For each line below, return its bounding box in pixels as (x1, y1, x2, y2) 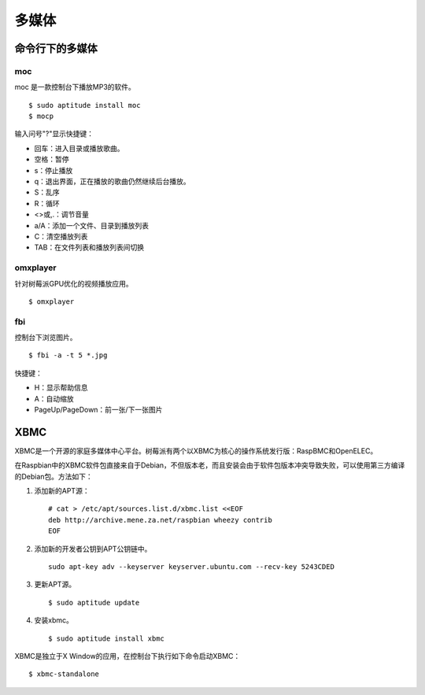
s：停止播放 (34, 165, 73, 175)
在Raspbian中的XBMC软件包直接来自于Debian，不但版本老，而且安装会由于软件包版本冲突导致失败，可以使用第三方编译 (14, 460, 405, 470)
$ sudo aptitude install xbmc (48, 634, 165, 643)
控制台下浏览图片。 (14, 333, 77, 342)
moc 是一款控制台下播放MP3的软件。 (14, 83, 135, 92)
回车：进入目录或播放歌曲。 (34, 143, 124, 153)
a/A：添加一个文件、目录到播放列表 (34, 220, 150, 230)
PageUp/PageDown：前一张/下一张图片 (34, 405, 163, 415)
